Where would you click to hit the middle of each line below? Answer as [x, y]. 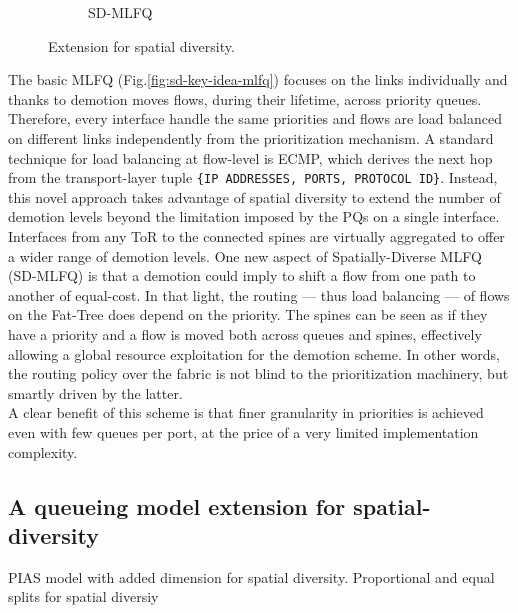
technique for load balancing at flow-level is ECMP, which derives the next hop [250, 157]
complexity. [43, 451]
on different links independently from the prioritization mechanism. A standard [251, 137]
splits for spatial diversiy [83, 596]
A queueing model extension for [177, 505]
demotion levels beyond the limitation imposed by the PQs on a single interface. [254, 216]
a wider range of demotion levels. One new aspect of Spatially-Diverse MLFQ [245, 255]
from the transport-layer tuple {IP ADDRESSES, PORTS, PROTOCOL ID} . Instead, [253, 177]
